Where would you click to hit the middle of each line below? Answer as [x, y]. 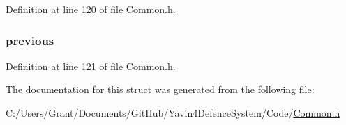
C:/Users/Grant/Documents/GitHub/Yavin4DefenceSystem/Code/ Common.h [173, 112]
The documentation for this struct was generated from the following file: [160, 89]
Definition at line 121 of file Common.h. [91, 66]
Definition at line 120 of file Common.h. [91, 9]
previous [30, 40]
